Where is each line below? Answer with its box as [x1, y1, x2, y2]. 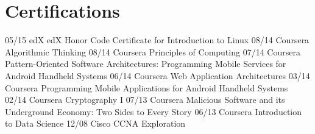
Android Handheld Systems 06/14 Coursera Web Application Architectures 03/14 [5, 69, 310, 82]
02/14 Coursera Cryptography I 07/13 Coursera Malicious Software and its [5, 93, 285, 106]
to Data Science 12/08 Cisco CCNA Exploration [5, 117, 186, 130]
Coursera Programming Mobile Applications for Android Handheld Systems [5, 81, 288, 94]
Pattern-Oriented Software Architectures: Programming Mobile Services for [5, 57, 286, 70]
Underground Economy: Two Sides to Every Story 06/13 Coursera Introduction [5, 105, 302, 118]
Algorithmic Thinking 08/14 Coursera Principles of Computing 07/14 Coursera [5, 45, 300, 58]
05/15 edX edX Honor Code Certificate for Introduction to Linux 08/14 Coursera [5, 33, 310, 46]
